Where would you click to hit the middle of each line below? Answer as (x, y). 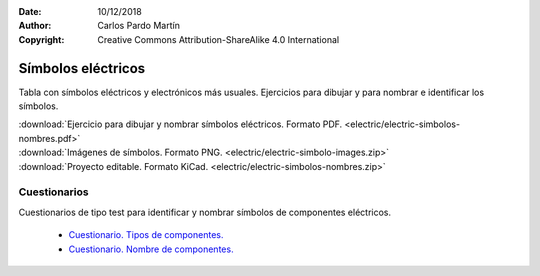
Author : (35, 26)
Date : (30, 11)
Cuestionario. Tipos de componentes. (146, 235)
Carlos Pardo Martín (138, 26)
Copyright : (41, 39)
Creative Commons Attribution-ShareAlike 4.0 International (218, 39)
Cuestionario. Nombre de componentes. (151, 249)
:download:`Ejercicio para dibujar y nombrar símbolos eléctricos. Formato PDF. (180, 124)
